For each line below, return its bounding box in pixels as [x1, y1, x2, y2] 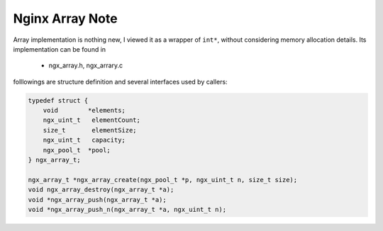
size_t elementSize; [43, 126, 138, 134]
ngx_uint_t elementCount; [43, 116, 141, 124]
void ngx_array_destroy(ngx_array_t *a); [28, 186, 174, 194]
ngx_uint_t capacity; [43, 136, 126, 145]
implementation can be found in [13, 45, 106, 53]
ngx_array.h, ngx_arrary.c [48, 61, 123, 70]
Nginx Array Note [13, 11, 118, 26]
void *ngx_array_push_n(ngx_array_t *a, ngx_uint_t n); [28, 205, 227, 213]
